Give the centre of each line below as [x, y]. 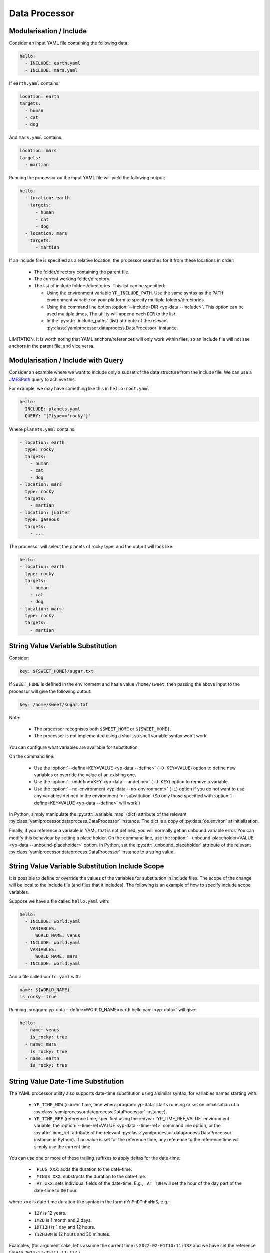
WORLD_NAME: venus [58, 935]
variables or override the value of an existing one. [85, 775]
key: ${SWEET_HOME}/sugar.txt [57, 671]
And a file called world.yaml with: [45, 976]
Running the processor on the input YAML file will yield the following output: [87, 178]
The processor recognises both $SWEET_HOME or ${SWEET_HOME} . [103, 729]
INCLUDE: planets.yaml [53, 409]
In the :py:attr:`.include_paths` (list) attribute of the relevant [107, 321]
